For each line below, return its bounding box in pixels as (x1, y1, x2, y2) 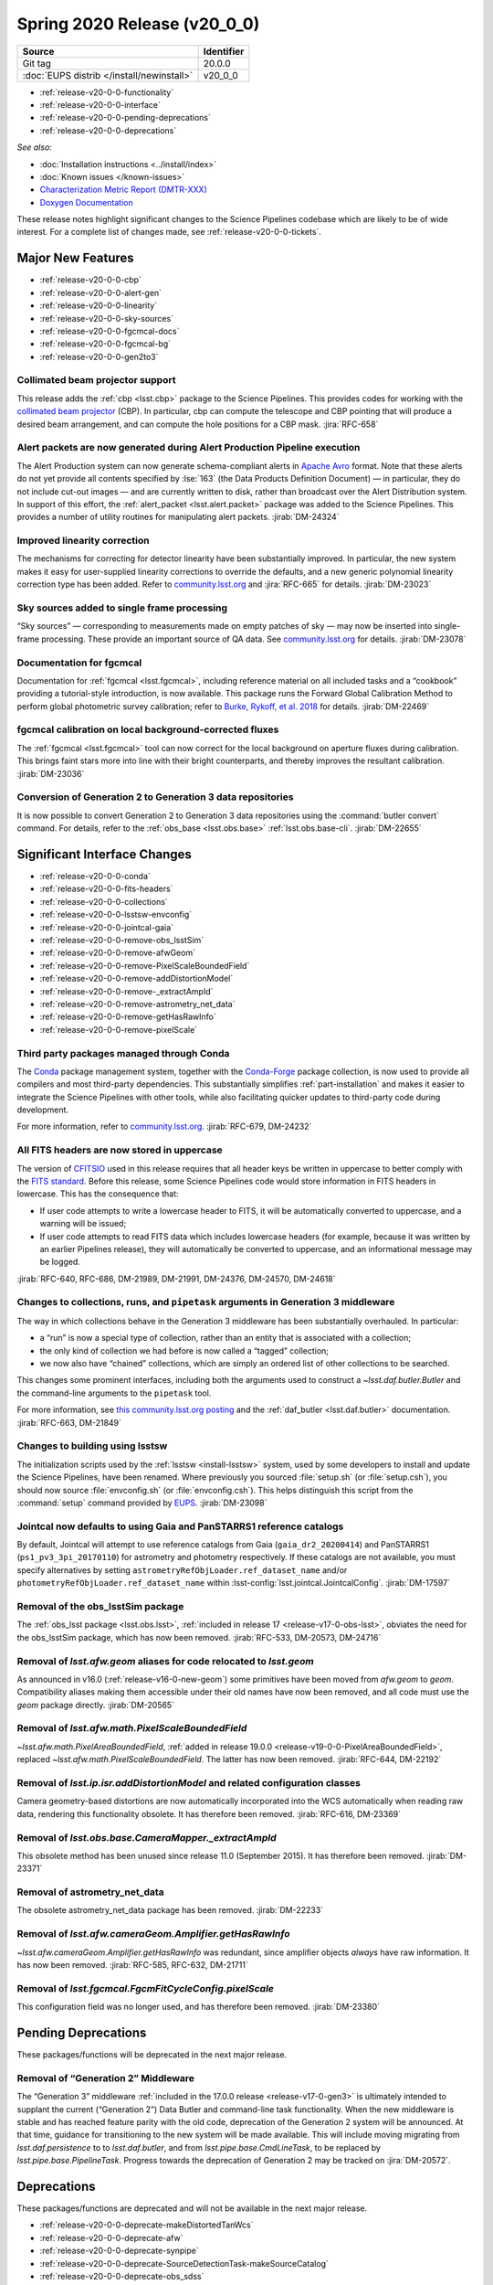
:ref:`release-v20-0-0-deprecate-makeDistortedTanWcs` (39, 2219, 254, 2230)
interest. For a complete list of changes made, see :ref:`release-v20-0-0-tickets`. (16, 227, 321, 238)
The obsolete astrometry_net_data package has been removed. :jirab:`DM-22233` (16, 1905, 324, 1916)
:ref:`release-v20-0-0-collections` (39, 896, 168, 907)
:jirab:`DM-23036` (16, 768, 85, 779)
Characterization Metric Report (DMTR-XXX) (39, 184, 207, 196)
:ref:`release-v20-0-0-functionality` (39, 87, 174, 98)
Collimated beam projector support (16, 374, 176, 387)
